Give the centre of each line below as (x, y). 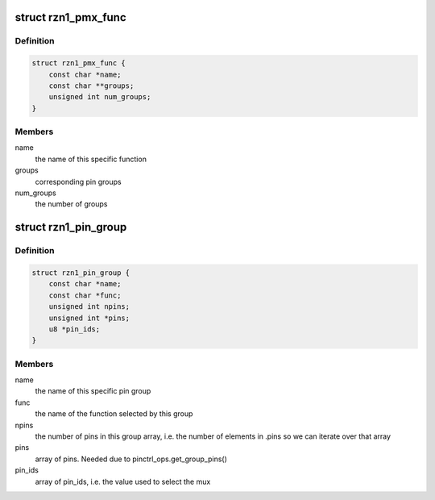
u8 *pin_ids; (75, 329)
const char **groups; (91, 85)
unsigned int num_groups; (100, 97)
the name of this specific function (91, 159)
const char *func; (85, 295)
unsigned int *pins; (89, 318)
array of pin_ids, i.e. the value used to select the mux (123, 481)
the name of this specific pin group (93, 391)
